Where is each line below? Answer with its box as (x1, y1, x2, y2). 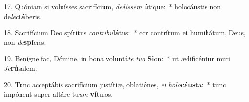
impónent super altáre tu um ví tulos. (4, 89, 113, 99)
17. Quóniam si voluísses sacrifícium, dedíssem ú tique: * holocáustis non (4, 1, 221, 11)
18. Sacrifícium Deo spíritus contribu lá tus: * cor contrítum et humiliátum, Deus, (4, 27, 246, 38)
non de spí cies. (4, 37, 46, 47)
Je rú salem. (4, 62, 37, 73)
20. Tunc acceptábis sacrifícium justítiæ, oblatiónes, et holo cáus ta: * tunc (4, 79, 226, 89)
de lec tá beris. (4, 11, 42, 21)
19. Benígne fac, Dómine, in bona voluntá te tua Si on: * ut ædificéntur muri (4, 53, 230, 63)
